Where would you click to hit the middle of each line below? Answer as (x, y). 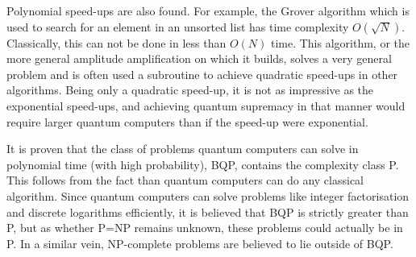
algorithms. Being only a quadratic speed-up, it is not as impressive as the (190, 90)
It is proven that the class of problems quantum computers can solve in (183, 149)
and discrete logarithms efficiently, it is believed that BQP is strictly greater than (208, 211)
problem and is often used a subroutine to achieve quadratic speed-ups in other (202, 74)
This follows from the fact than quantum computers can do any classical (185, 180)
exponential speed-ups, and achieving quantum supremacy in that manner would (206, 105)
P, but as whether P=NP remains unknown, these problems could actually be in (205, 228)
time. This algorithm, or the (340, 42)
